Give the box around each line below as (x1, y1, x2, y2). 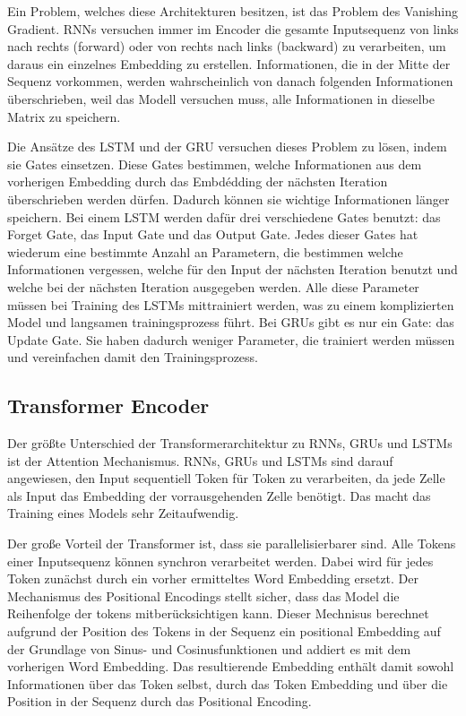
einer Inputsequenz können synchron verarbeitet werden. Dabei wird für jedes (7, 551, 434, 570)
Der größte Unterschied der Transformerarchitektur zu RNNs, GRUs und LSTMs (7, 434, 453, 453)
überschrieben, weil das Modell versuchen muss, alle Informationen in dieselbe (7, 89, 436, 108)
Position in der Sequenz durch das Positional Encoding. (7, 692, 312, 711)
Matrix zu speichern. (7, 107, 121, 125)
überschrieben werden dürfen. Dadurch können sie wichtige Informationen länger (7, 189, 450, 208)
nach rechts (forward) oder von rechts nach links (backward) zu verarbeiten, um (7, 37, 446, 56)
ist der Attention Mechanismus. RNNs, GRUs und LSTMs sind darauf (7, 451, 393, 470)
